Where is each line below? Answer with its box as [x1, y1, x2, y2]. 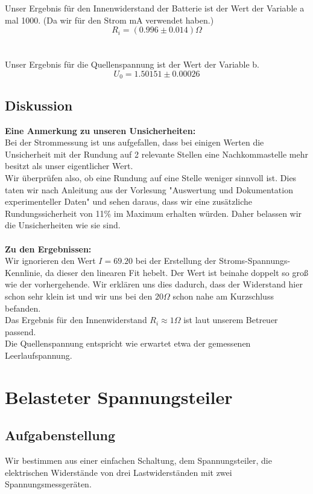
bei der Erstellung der [135, 254, 217, 267]
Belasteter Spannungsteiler [5, 384, 233, 409]
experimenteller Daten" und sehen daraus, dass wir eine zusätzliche [5, 195, 253, 208]
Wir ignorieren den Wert [5, 254, 96, 267]
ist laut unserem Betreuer [183, 313, 278, 326]
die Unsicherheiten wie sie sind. [5, 219, 121, 231]
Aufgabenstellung [5, 426, 116, 444]
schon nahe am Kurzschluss [172, 289, 274, 302]
